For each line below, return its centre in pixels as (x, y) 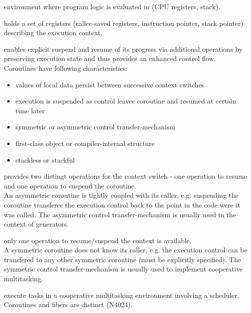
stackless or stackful (45, 159)
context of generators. (36, 224)
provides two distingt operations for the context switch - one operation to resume (125, 176)
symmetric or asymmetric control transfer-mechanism (95, 127)
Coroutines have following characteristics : (66, 68)
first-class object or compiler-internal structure (85, 143)
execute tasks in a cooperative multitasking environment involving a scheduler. (122, 295)
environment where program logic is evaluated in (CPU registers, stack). (112, 6)
